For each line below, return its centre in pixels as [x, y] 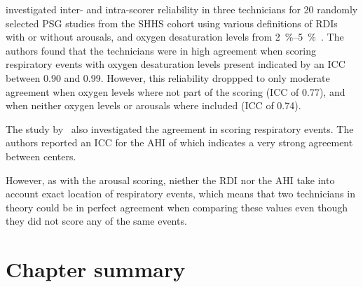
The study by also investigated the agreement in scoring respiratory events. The [180, 128]
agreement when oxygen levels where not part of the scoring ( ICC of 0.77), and [176, 91]
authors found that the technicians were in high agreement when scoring [161, 50]
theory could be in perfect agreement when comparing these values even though [177, 207]
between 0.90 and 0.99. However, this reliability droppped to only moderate [168, 77]
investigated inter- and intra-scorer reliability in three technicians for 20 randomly [182, 9]
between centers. [41, 156]
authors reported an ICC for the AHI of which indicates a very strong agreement [179, 142]
